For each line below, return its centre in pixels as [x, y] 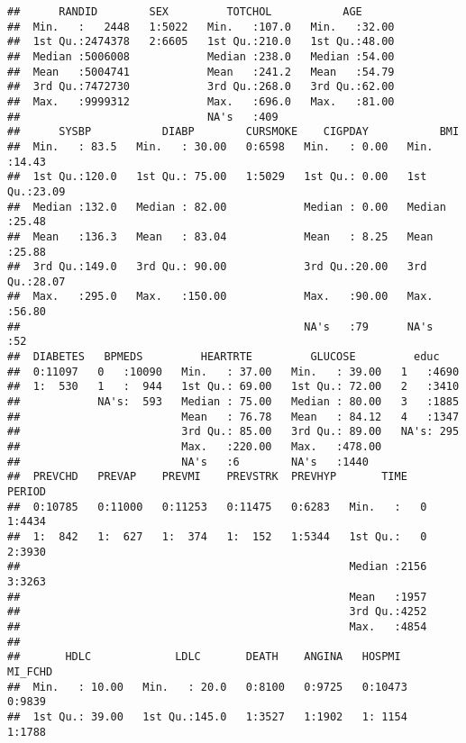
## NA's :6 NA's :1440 [188, 462]
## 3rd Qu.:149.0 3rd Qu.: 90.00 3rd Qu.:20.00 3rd [217, 267]
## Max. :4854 [217, 626]
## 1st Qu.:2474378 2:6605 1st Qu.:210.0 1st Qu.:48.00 [201, 42]
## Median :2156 [217, 567]
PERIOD [27, 492]
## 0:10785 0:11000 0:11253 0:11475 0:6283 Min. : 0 [217, 507]
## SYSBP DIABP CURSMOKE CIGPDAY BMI [233, 132]
